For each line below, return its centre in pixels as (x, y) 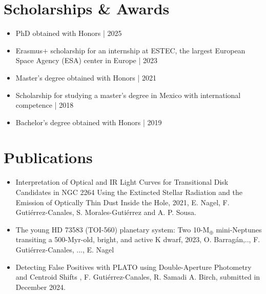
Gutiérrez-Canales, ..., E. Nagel (65, 249)
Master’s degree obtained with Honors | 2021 (86, 77)
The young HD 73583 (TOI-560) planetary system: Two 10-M (112, 229)
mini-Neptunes (239, 229)
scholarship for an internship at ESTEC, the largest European (148, 50)
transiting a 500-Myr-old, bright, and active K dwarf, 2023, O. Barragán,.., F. (138, 239)
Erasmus (29, 50)
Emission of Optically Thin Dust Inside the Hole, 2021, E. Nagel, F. (122, 202)
